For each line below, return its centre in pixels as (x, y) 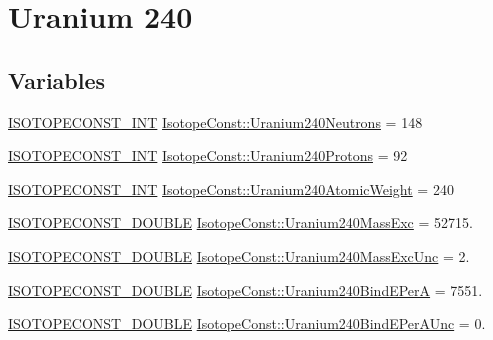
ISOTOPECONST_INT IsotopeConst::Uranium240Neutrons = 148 (215, 121)
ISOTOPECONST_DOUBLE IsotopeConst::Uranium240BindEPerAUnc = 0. (247, 323)
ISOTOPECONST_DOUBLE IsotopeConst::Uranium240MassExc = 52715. (240, 222)
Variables (57, 79)
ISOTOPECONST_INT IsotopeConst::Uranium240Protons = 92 (208, 155)
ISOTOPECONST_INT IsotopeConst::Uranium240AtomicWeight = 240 (231, 188)
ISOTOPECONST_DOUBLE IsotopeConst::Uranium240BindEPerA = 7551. (245, 289)
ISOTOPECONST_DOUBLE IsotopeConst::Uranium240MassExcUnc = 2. (239, 255)
